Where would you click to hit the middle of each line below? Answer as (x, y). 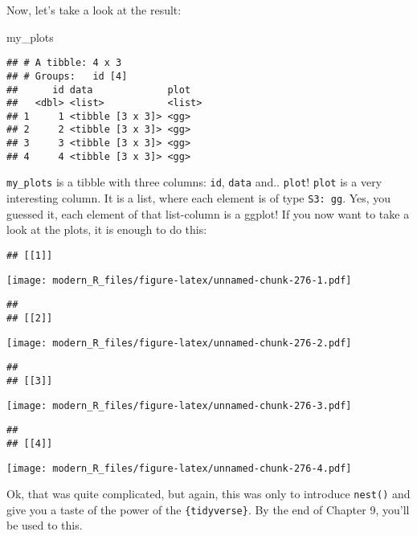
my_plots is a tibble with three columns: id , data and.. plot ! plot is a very (194, 182)
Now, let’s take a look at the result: (94, 10)
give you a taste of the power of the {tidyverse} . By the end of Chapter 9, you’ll (208, 509)
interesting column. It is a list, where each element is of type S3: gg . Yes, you (199, 198)
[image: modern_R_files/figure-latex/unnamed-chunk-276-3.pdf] (179, 405)
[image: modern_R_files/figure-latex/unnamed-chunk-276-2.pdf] (179, 343)
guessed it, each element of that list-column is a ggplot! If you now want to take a (208, 213)
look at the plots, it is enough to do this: (107, 229)
